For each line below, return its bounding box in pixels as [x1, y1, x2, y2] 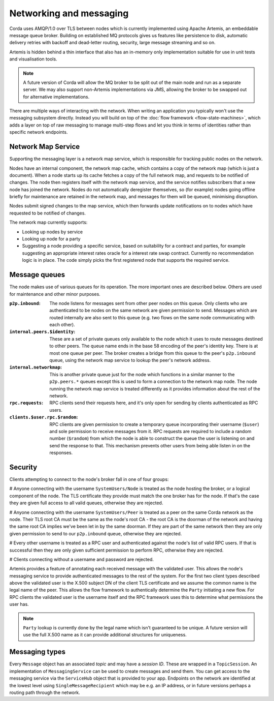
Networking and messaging [9, 8, 129, 19]
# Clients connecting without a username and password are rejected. [9, 556, 154, 562]
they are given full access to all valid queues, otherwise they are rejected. [9, 500, 163, 506]
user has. [9, 601, 29, 607]
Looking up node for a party [22, 236, 81, 242]
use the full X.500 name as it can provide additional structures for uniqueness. [23, 632, 187, 638]
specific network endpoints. [9, 129, 68, 135]
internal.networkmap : [9, 364, 62, 371]
